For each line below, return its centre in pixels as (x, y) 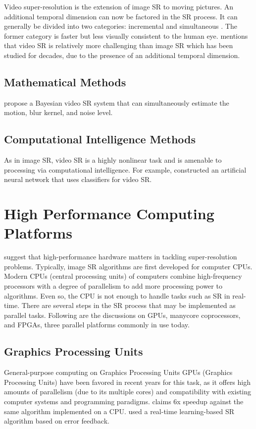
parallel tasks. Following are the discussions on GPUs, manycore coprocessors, (122, 315)
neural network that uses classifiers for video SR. (78, 179)
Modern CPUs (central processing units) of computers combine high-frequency (123, 276)
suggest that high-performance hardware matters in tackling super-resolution (121, 257)
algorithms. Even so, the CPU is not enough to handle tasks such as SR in (117, 295)
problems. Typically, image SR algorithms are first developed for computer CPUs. (128, 266)
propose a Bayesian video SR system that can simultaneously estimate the (117, 102)
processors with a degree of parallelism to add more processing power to (113, 286)
